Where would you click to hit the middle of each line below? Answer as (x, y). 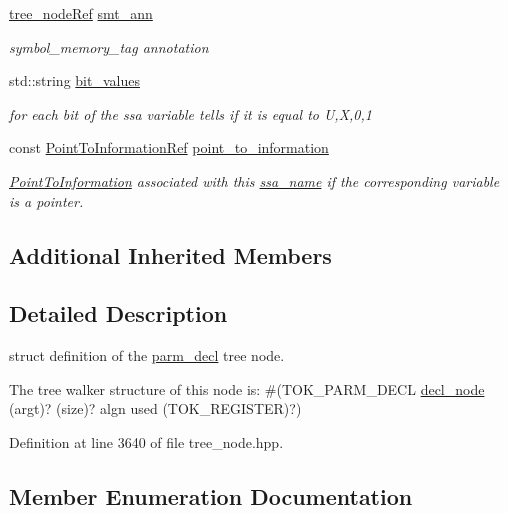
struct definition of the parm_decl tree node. (147, 355)
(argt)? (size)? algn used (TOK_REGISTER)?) (155, 408)
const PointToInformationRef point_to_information (169, 147)
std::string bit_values (74, 80)
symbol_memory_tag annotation (109, 46)
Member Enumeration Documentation (211, 495)
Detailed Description (118, 313)
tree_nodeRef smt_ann (81, 13)
